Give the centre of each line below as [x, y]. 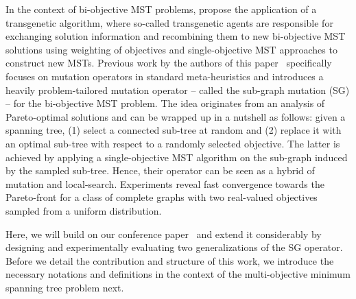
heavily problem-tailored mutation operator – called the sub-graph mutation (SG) [178, 89]
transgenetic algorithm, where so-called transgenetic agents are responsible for [169, 22]
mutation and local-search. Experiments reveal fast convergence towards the [165, 183]
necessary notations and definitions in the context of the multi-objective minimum [178, 274]
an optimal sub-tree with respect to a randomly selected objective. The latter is [173, 143]
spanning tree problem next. [65, 287]
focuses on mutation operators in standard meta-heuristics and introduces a [165, 76]
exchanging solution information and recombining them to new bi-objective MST [176, 36]
